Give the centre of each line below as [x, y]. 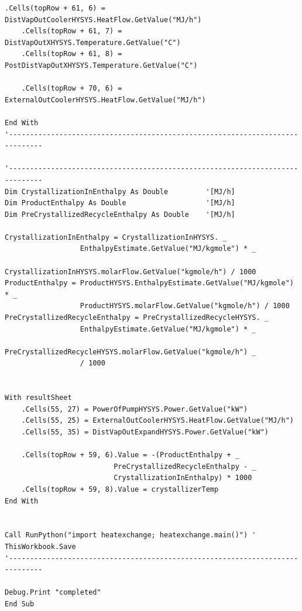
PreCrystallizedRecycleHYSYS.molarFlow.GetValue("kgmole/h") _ [131, 352]
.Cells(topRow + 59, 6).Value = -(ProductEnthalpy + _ [130, 455]
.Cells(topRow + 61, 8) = [72, 54]
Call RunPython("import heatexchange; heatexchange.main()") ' [131, 535]
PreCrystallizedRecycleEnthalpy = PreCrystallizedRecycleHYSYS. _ [137, 318]
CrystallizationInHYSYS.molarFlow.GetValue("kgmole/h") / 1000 [131, 272]
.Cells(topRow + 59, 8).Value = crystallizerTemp [120, 489]
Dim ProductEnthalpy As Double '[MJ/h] [120, 203]
